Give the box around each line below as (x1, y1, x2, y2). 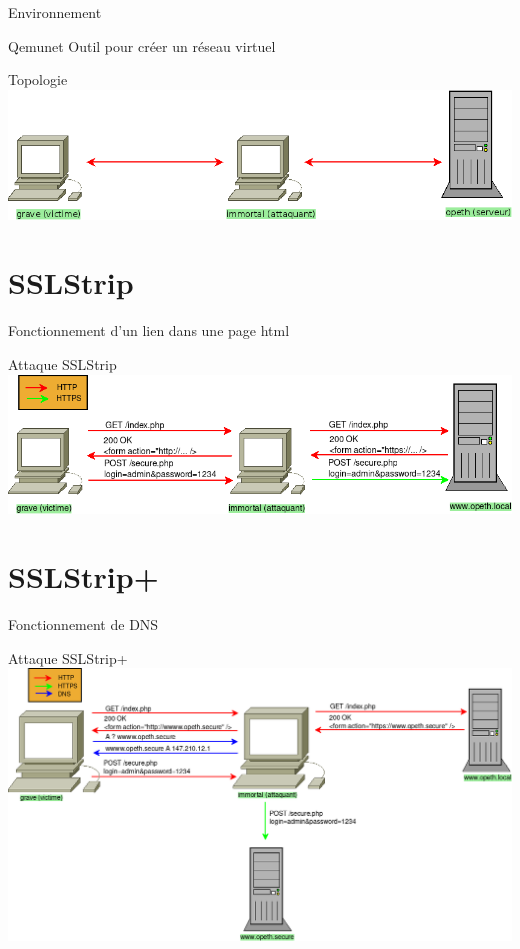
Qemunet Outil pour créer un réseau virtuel (8, 35, 276, 56)
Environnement (8, 2, 102, 22)
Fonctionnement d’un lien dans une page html (8, 320, 290, 341)
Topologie (8, 69, 68, 90)
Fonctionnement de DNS (8, 614, 159, 635)
